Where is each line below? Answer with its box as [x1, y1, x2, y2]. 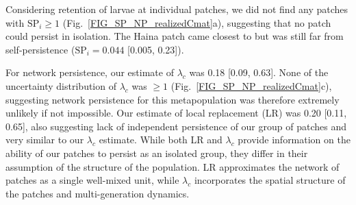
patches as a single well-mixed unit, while [5, 173, 179, 187]
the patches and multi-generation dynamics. [5, 186, 190, 200]
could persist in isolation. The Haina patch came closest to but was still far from [5, 29, 344, 43]
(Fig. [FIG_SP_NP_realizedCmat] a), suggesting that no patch [62, 15, 331, 29]
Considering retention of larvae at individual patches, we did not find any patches [5, 2, 348, 16]
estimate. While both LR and [99, 132, 222, 147]
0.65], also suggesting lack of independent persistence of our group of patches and [5, 119, 346, 133]
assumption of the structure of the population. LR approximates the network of [5, 159, 340, 173]
